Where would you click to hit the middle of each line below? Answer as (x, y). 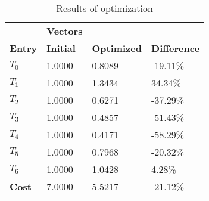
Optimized (117, 48)
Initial (61, 48)
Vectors (65, 31)
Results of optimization (104, 8)
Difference (176, 48)
